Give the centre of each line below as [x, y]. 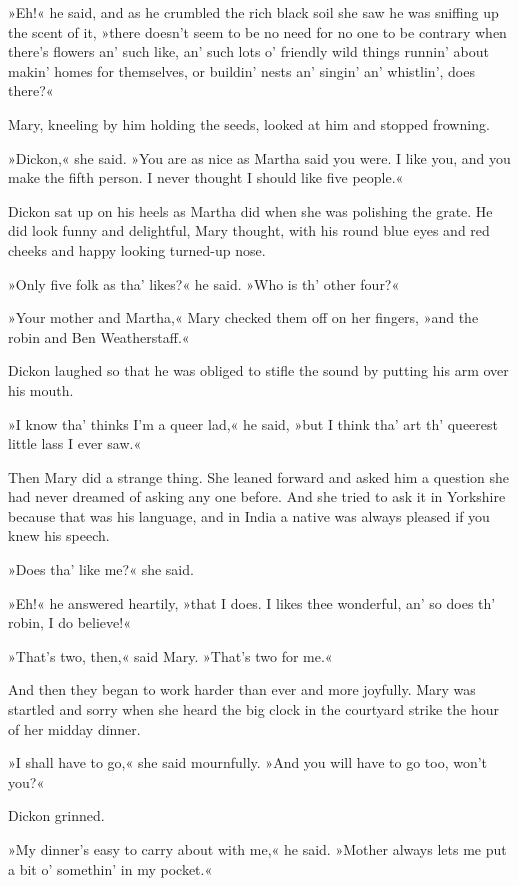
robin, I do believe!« [69, 622]
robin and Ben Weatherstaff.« [99, 336]
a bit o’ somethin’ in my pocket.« [110, 868]
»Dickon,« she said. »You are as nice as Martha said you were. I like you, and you [259, 157]
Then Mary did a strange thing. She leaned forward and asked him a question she [258, 476]
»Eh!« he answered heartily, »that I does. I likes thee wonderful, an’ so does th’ [252, 602]
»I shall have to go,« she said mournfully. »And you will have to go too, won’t [248, 762]
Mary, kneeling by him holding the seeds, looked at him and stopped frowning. [249, 123]
